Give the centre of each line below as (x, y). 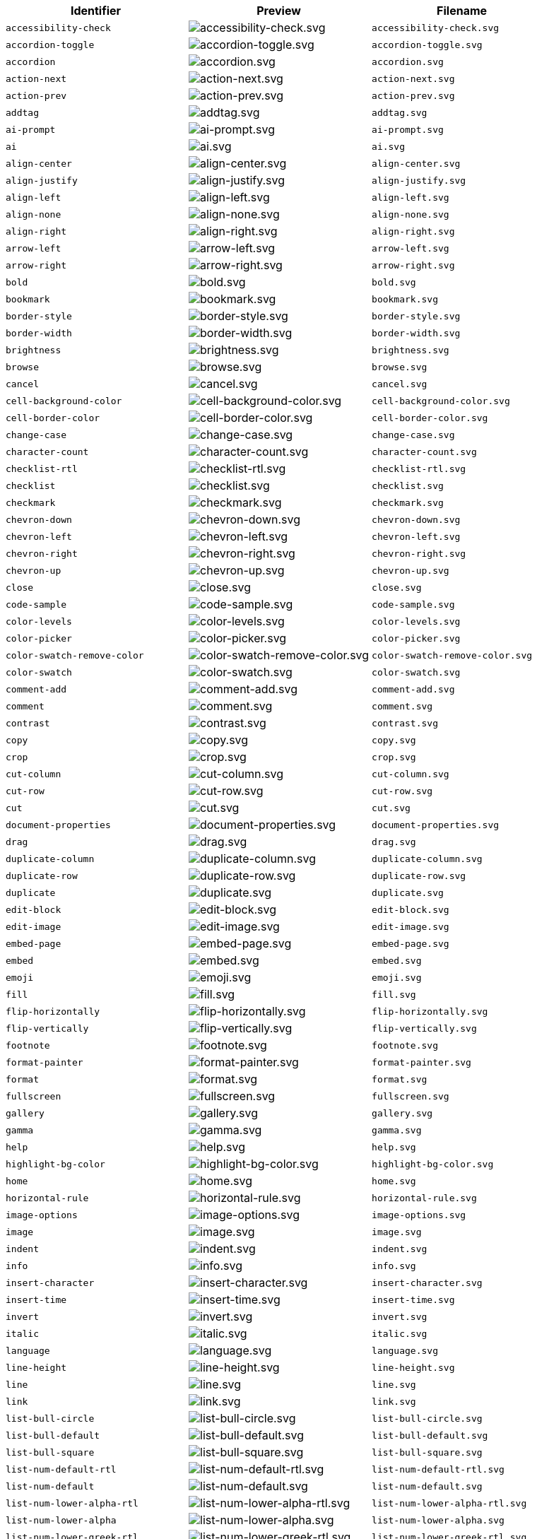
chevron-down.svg (416, 519)
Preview (279, 11)
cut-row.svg (402, 791)
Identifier (96, 11)
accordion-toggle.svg (427, 45)
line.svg (394, 1384)
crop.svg (394, 757)
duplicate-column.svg (427, 859)
